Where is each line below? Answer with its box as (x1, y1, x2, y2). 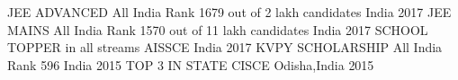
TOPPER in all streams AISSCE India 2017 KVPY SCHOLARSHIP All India (7, 38, 443, 57)
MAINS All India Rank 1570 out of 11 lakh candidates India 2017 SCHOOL (7, 20, 428, 39)
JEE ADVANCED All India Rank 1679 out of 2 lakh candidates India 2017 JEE (7, 3, 452, 21)
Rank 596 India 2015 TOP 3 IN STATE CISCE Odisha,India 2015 (7, 55, 374, 74)
